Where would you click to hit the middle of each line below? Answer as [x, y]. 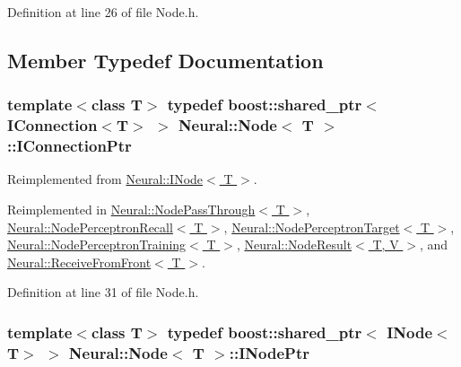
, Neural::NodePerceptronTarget [312, 227]
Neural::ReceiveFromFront [79, 262]
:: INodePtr [270, 352]
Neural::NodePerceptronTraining [97, 245]
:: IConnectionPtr [70, 146]
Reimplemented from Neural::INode [105, 179]
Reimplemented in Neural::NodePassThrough [131, 210]
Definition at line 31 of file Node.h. [103, 292]
